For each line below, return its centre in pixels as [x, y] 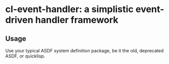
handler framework [77, 20]
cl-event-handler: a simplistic [69, 9]
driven [19, 20]
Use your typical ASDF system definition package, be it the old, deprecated [84, 51]
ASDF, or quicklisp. [25, 56]
